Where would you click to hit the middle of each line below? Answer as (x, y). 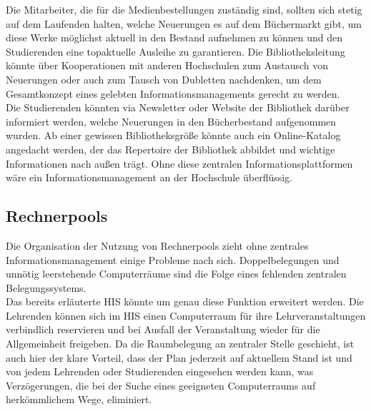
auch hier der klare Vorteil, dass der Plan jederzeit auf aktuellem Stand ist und (179, 357)
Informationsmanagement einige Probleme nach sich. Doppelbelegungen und (173, 259)
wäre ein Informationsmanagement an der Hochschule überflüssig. (149, 177)
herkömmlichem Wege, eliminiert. (79, 399)
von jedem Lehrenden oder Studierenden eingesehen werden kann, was (160, 371)
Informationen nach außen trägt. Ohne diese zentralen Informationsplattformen (179, 163)
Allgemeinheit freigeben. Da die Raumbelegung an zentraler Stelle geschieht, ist (180, 344)
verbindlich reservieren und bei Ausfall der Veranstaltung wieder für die (163, 329)
